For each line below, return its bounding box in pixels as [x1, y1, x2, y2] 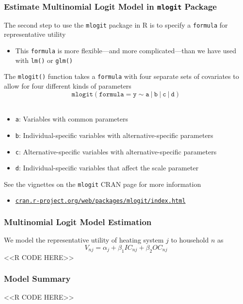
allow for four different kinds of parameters [4, 81, 131, 91]
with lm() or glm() [15, 55, 73, 65]
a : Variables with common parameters [15, 114, 129, 124]
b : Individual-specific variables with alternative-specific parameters [15, 130, 213, 140]
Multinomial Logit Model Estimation [4, 216, 152, 228]
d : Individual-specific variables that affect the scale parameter [15, 163, 199, 173]
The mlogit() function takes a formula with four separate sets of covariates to [4, 71, 239, 81]
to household [171, 235, 209, 245]
